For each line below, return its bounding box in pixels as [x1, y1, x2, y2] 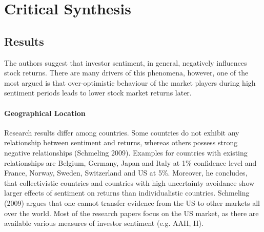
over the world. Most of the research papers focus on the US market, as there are [4, 207, 259, 218]
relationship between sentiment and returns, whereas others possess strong [4, 137, 238, 148]
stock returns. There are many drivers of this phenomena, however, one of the [4, 67, 249, 78]
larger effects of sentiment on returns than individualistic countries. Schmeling [4, 187, 250, 198]
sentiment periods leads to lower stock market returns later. [4, 87, 192, 98]
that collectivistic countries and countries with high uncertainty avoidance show [4, 177, 255, 188]
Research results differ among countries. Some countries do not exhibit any [4, 127, 239, 138]
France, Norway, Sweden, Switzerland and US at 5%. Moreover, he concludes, [4, 167, 248, 178]
